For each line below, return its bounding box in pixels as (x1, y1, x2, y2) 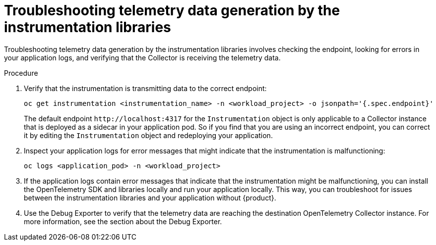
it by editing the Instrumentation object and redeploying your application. (24, 131, 273, 140)
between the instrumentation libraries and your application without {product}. (24, 193, 276, 202)
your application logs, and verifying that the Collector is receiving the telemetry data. (4, 53, 281, 62)
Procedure (4, 68, 38, 77)
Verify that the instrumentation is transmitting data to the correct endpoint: (24, 84, 267, 93)
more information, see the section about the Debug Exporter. (24, 217, 222, 226)
